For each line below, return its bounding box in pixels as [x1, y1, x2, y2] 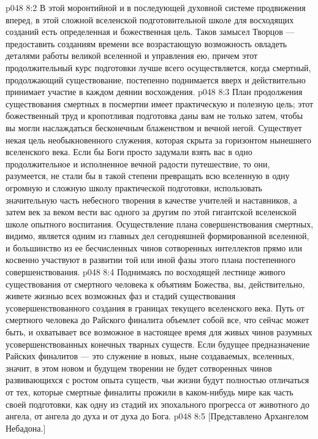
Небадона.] [6, 421, 46, 434]
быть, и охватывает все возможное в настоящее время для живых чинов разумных [6, 326, 312, 338]
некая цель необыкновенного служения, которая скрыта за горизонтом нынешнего [6, 133, 312, 146]
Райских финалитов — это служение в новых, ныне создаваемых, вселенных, [6, 349, 295, 362]
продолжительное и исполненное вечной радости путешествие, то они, [6, 157, 270, 170]
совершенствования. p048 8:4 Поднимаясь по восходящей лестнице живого [6, 265, 286, 278]
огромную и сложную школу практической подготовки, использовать [6, 181, 262, 194]
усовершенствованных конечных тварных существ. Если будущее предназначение [6, 337, 310, 350]
